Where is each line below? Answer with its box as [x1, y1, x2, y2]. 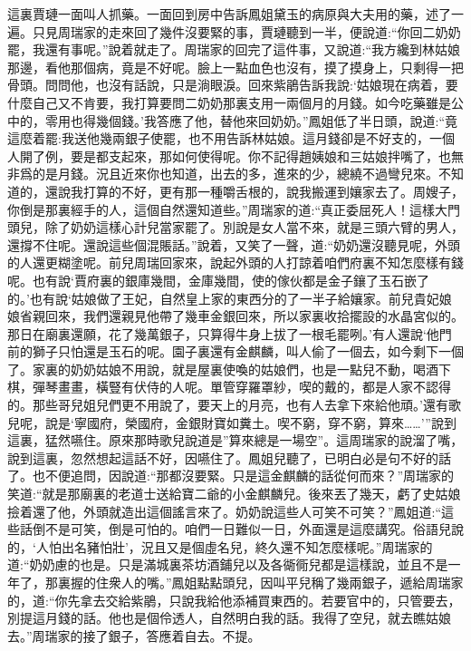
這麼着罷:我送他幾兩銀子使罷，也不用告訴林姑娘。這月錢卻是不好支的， [7, 129, 429, 148]
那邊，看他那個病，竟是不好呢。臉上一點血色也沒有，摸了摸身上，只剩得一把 [7, 57, 464, 76]
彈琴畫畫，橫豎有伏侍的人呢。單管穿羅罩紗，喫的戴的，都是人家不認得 [32, 377, 451, 396]
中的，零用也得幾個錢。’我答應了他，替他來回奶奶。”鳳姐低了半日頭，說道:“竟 [7, 111, 457, 130]
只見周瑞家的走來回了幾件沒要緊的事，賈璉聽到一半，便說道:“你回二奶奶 [32, 22, 461, 41]
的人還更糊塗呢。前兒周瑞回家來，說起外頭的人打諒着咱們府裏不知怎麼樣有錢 [7, 253, 464, 272]
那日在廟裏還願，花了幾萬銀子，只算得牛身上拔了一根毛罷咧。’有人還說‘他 [7, 324, 439, 343]
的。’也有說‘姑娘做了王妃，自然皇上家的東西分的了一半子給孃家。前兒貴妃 [7, 288, 439, 307]
